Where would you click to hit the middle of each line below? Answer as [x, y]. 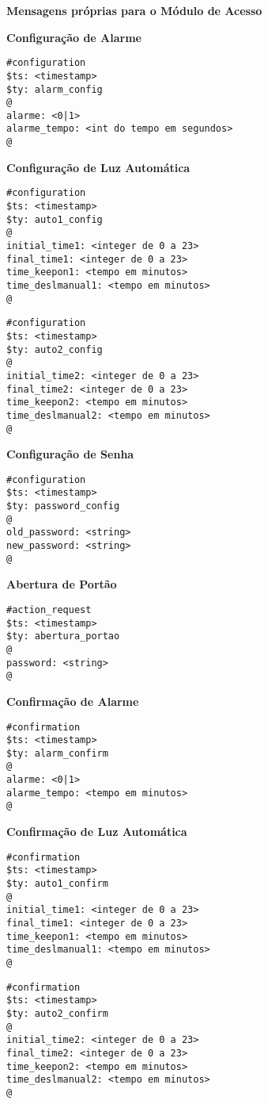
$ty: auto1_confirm [57, 884]
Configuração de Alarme [74, 37]
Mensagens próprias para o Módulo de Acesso [134, 10]
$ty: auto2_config [55, 349]
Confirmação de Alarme [73, 701]
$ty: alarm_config [55, 89]
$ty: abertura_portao [63, 636]
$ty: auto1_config [55, 219]
